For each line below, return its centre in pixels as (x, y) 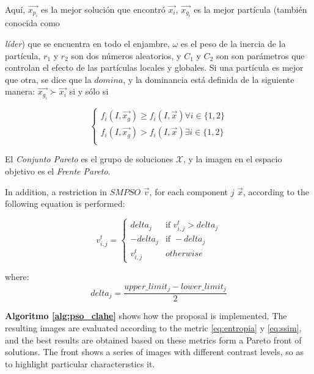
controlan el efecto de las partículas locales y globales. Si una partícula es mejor (154, 67)
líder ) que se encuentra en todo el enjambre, (87, 43)
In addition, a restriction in (56, 191)
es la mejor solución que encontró (103, 9)
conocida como (32, 23)
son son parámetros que (260, 55)
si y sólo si (89, 91)
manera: (20, 91)
